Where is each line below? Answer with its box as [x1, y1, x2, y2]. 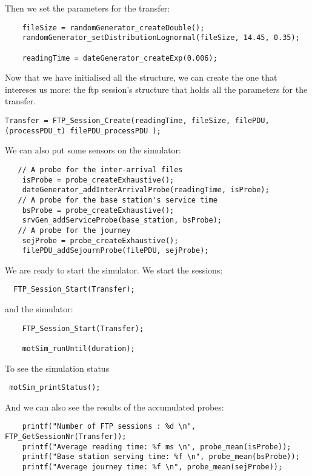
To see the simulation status [5, 361, 110, 374]
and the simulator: [5, 303, 73, 315]
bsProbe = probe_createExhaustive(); [22, 206, 174, 215]
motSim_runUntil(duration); [22, 344, 135, 353]
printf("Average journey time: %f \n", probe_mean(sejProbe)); [22, 463, 283, 472]
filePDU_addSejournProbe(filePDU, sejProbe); [22, 246, 209, 255]
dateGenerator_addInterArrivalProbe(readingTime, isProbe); [22, 186, 270, 195]
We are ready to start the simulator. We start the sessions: [5, 263, 223, 276]
